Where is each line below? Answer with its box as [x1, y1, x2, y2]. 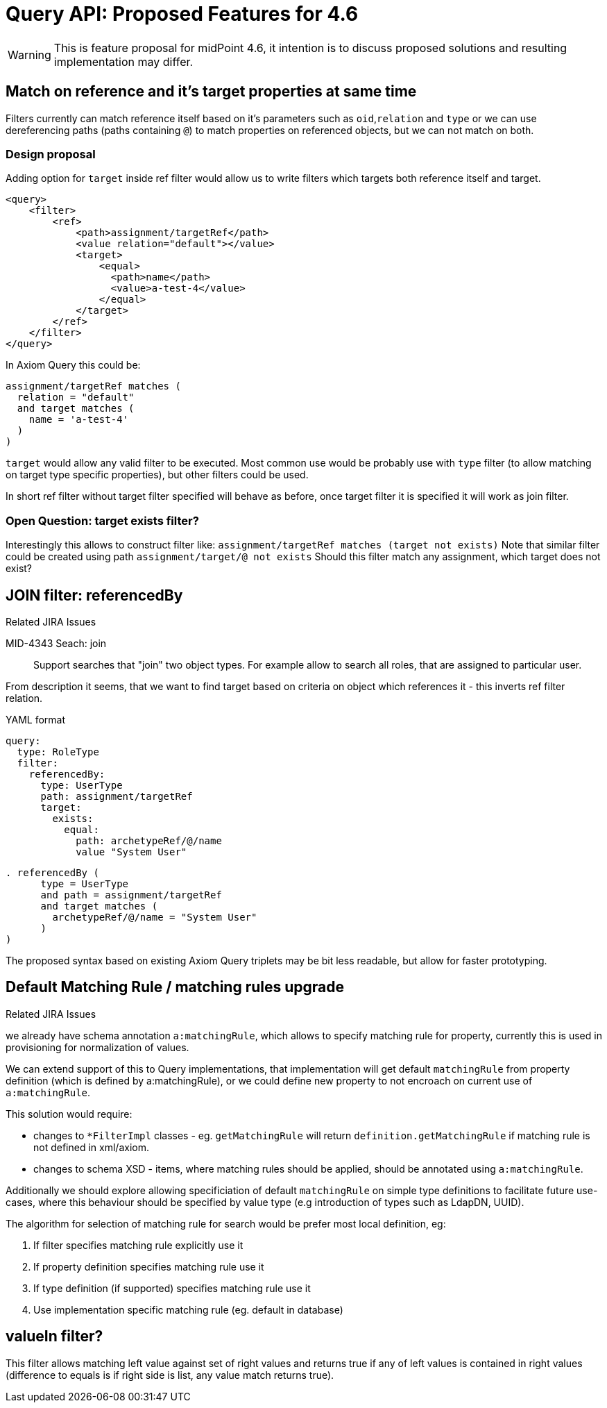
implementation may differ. [53, 54, 194, 69]
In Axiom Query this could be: [6, 359, 141, 371]
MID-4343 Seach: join [6, 637, 107, 649]
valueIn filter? [6, 1327, 103, 1346]
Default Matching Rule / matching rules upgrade [6, 978, 345, 996]
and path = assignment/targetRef [40, 889, 222, 900]
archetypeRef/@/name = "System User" [52, 911, 257, 923]
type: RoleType [17, 746, 99, 757]
